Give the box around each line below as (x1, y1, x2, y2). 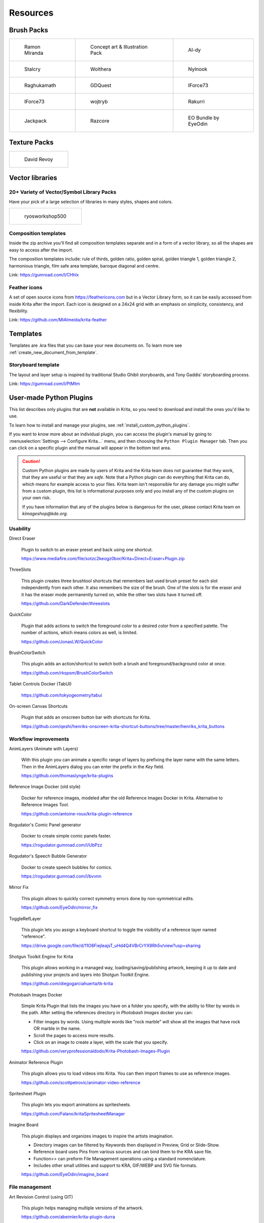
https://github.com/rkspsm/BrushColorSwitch (21, 670, 113, 676)
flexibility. (9, 308, 29, 314)
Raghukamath (24, 82, 56, 89)
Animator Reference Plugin (9, 1059, 63, 1065)
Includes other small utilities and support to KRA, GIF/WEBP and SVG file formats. (33, 1162, 198, 1169)
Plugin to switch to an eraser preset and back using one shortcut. (21, 546, 153, 552)
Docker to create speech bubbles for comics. (21, 864, 112, 870)
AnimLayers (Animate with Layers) (9, 746, 78, 751)
